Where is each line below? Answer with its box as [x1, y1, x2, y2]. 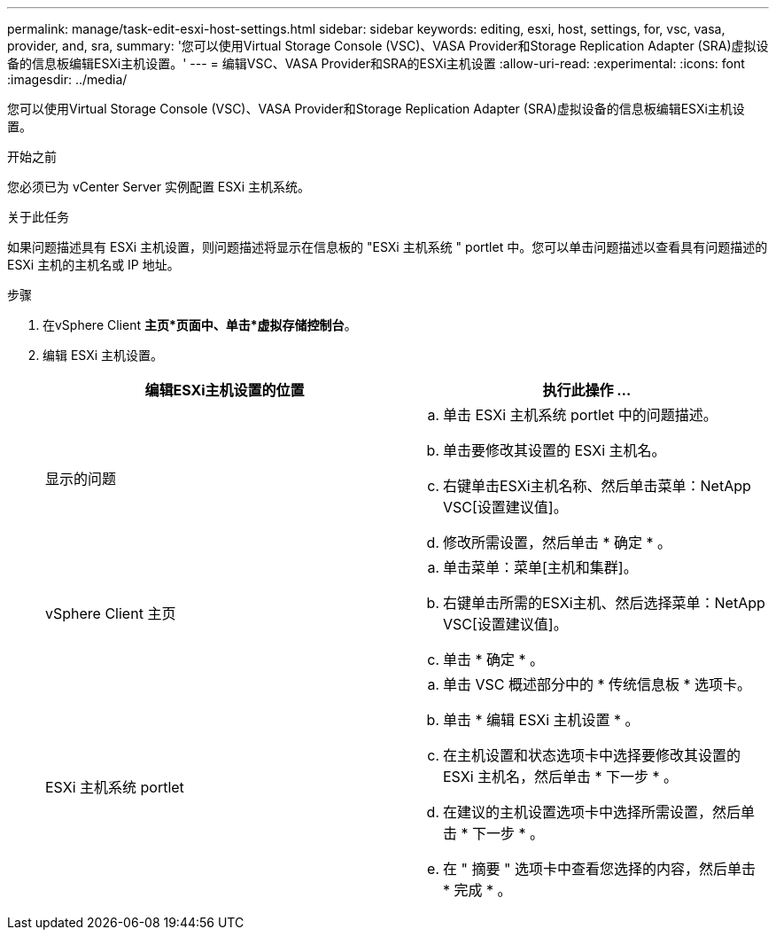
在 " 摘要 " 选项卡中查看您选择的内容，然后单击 [443, 860, 756, 878]
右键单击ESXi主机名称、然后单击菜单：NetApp [443, 477, 751, 495]
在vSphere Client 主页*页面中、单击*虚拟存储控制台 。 [43, 317, 357, 332]
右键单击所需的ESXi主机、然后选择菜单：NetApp [443, 594, 765, 612]
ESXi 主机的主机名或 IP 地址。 [7, 257, 180, 272]
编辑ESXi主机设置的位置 [144, 381, 305, 399]
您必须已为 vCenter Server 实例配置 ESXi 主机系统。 [7, 179, 310, 194]
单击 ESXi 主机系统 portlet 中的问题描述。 [443, 406, 718, 424]
